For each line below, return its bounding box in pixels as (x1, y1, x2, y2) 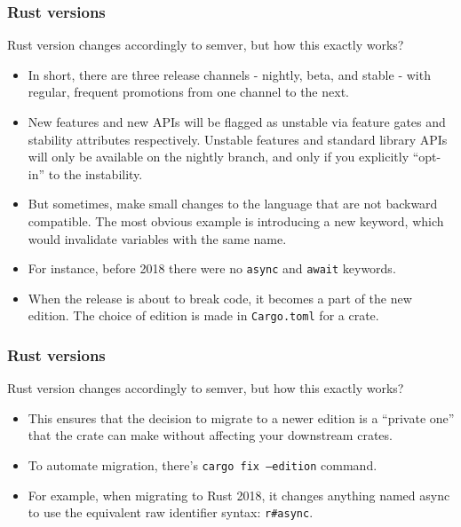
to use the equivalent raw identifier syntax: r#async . (28, 503, 314, 522)
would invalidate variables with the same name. (28, 229, 287, 248)
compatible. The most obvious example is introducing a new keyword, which (28, 211, 444, 230)
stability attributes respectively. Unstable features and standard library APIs (28, 130, 448, 148)
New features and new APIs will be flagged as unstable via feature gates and (28, 113, 446, 130)
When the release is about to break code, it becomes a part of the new (28, 288, 412, 307)
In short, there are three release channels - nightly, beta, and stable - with (28, 65, 431, 83)
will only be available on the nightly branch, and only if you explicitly (28, 147, 409, 166)
